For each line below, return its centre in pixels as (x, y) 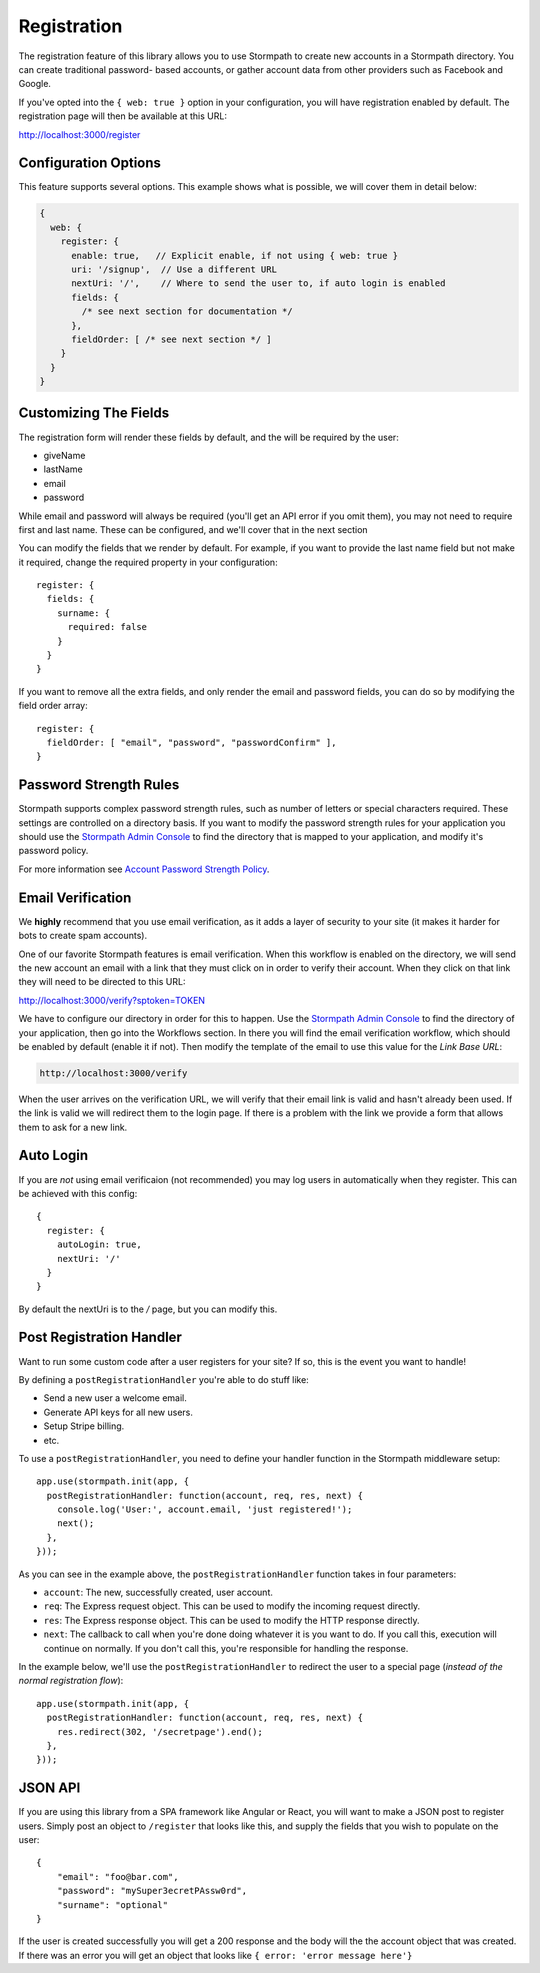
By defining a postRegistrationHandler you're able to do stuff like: (163, 1379)
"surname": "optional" (112, 1904)
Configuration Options (90, 163)
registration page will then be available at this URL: (122, 116)
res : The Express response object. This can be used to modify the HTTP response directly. (231, 1620)
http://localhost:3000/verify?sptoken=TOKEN (111, 1000)
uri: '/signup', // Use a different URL (174, 269)
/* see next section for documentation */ (187, 311)
